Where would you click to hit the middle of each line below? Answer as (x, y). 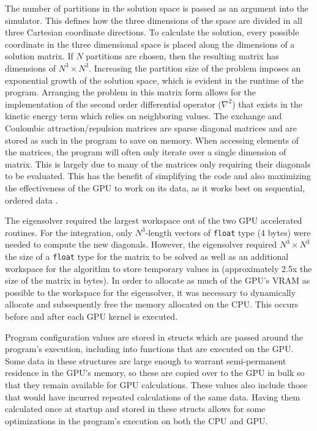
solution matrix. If (39, 56)
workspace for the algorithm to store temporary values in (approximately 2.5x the (158, 268)
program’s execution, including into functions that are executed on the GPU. (149, 349)
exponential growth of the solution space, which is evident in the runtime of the (154, 80)
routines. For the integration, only (69, 232)
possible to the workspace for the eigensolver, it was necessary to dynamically (151, 292)
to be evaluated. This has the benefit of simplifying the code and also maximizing (158, 176)
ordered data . (32, 200)
